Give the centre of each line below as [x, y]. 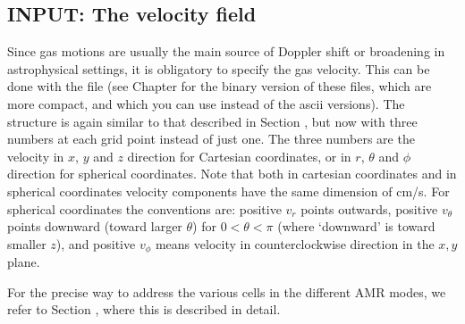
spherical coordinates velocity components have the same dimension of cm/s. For [228, 191]
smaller [27, 243]
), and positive [96, 243]
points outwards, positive [369, 208]
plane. [24, 262]
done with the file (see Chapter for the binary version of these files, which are [220, 86]
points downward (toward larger [95, 226]
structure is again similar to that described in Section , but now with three [212, 121]
